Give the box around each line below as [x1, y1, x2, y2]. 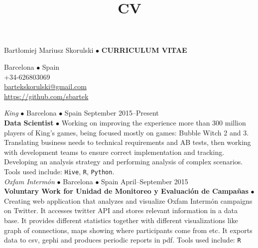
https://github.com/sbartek [4, 91, 89, 101]
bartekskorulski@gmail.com [4, 81, 87, 92]
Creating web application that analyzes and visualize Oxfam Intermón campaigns [4, 195, 253, 206]
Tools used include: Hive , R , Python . [4, 166, 115, 176]
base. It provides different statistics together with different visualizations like [4, 215, 238, 225]
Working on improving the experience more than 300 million [61, 117, 246, 127]
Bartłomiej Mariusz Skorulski [4, 45, 94, 55]
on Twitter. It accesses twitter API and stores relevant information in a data [4, 205, 238, 216]
